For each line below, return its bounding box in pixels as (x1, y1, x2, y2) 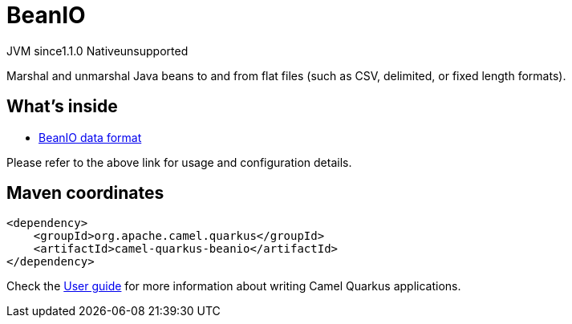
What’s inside (6, 96, 118, 117)
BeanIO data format (39, 130, 142, 144)
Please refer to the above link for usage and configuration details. (6, 155, 352, 169)
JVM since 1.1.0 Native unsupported (6, 43, 189, 58)
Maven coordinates (6, 183, 164, 204)
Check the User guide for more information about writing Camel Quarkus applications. (6, 279, 461, 294)
